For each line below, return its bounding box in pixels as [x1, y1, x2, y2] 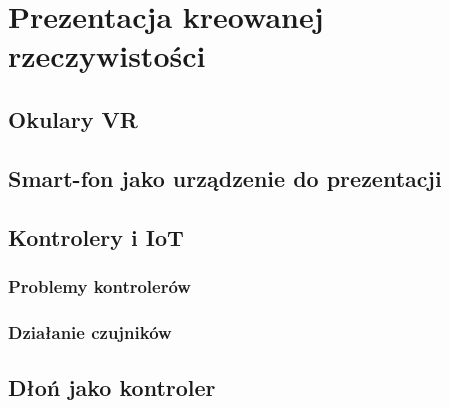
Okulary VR [8, 103, 138, 134]
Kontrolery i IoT [8, 221, 184, 252]
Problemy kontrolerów [8, 273, 191, 298]
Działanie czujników [8, 319, 172, 344]
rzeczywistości [8, 35, 206, 76]
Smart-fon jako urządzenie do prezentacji [8, 162, 442, 193]
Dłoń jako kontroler [8, 371, 216, 402]
